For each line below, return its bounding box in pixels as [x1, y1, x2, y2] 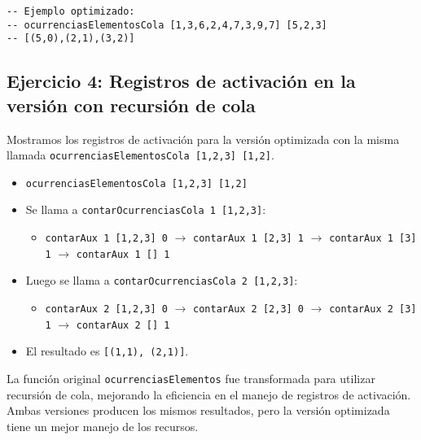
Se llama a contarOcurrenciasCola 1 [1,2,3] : [25, 201, 266, 218]
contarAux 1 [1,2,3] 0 [45, 233, 168, 245]
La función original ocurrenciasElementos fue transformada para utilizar [7, 370, 375, 387]
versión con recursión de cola [7, 92, 256, 117]
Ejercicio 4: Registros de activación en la [7, 68, 356, 94]
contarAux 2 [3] [329, 303, 417, 316]
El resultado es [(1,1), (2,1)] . [25, 342, 189, 359]
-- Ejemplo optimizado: [7, 6, 135, 17]
